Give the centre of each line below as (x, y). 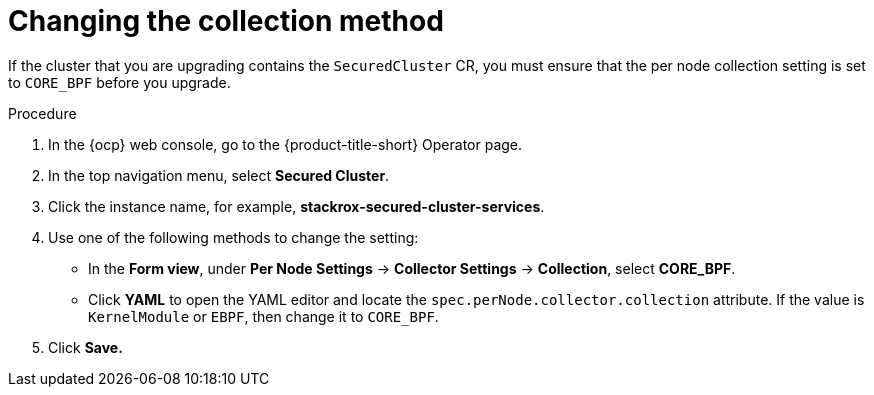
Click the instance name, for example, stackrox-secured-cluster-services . (296, 206)
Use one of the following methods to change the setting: (233, 237)
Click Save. (85, 347)
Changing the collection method (226, 21)
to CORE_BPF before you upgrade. (119, 82)
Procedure (42, 113)
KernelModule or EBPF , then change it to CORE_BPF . (263, 316)
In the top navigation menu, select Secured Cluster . (219, 175)
